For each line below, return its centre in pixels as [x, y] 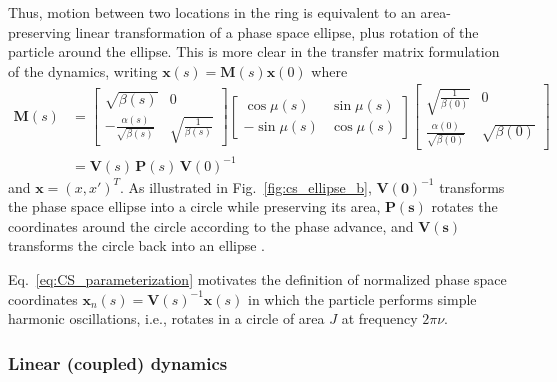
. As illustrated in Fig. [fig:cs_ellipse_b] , [246, 186]
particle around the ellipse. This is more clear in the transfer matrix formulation [254, 51]
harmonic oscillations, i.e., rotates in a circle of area [166, 318]
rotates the [464, 206]
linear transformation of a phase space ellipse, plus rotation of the [277, 31]
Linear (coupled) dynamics [118, 362]
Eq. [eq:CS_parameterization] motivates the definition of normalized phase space [257, 278]
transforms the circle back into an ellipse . [137, 245]
